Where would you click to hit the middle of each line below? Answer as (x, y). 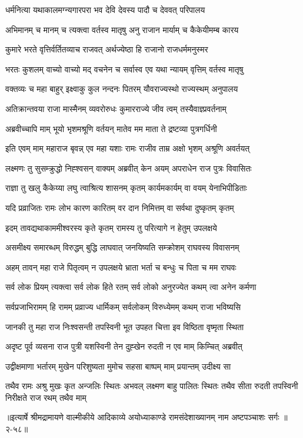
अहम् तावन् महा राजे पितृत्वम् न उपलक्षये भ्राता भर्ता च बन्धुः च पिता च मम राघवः (121, 267)
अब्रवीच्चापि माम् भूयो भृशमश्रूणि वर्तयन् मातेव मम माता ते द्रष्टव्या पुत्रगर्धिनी (111, 128)
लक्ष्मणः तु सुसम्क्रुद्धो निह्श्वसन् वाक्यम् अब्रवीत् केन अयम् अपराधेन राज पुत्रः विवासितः (129, 168)
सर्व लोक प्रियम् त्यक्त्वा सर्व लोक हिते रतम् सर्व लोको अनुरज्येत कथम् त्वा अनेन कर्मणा (131, 287)
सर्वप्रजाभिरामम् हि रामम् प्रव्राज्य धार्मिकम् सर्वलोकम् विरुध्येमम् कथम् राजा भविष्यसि (123, 306)
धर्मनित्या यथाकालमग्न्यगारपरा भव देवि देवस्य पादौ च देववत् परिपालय (105, 9)
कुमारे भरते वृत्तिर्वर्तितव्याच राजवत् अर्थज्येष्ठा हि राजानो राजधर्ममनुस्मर (107, 49)
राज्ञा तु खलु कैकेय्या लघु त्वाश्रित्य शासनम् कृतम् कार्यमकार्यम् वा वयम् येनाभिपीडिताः (126, 188)
